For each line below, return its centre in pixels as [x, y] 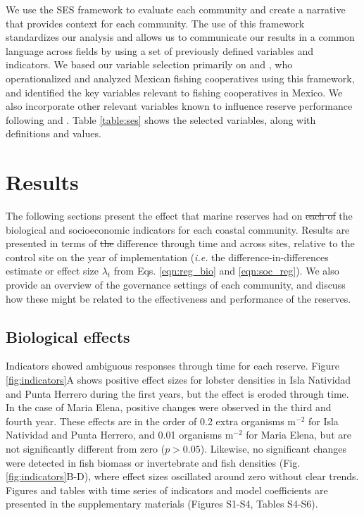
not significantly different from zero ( [86, 448]
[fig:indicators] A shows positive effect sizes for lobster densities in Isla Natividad [178, 380]
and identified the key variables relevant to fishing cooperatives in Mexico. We [174, 92]
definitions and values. [54, 133]
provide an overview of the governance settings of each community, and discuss [176, 285]
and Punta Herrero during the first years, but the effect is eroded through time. [177, 393]
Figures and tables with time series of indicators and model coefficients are [167, 490]
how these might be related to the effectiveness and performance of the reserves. [178, 298]
